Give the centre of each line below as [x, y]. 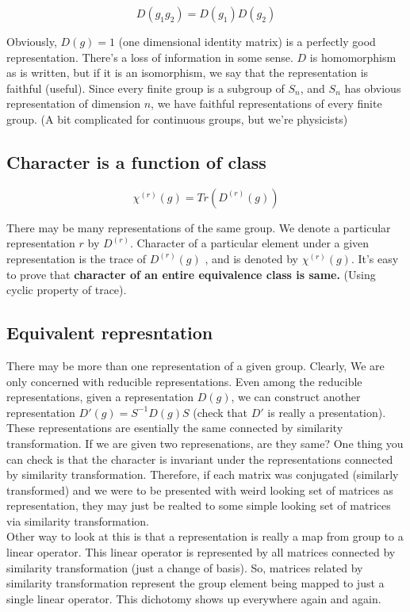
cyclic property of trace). [67, 290]
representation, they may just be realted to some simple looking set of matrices [199, 505]
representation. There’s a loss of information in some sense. [150, 57]
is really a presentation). [327, 412]
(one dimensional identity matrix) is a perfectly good [247, 41]
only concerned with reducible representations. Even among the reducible [184, 381]
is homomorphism [353, 57]
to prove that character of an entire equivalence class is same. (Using [191, 274]
